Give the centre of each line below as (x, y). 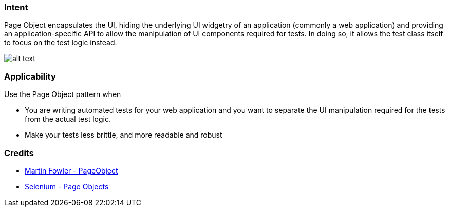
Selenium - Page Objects (67, 186)
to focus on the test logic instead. (61, 43)
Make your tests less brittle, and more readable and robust (124, 135)
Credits (19, 153)
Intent (16, 7)
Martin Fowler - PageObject (71, 170)
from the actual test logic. (68, 119)
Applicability (30, 76)
